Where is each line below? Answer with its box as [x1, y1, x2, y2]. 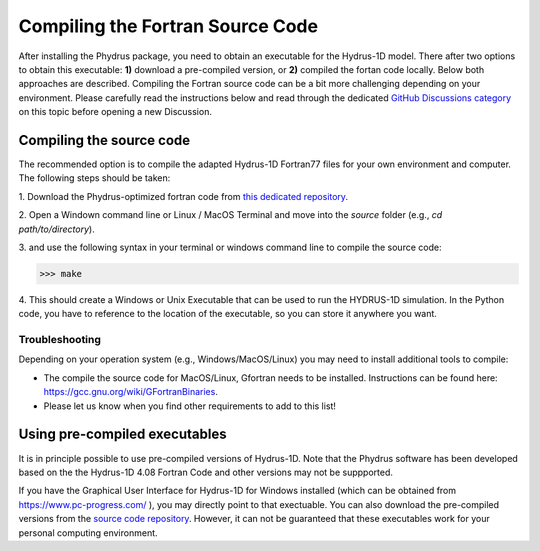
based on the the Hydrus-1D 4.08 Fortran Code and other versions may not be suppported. [18, 466, 394, 478]
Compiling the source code [18, 131, 191, 149]
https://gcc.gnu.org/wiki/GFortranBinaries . [43, 386, 219, 398]
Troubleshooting [18, 333, 102, 347]
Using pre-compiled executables [18, 426, 227, 443]
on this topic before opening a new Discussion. [18, 106, 212, 118]
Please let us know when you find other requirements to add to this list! [43, 400, 337, 412]
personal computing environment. [18, 526, 159, 539]
